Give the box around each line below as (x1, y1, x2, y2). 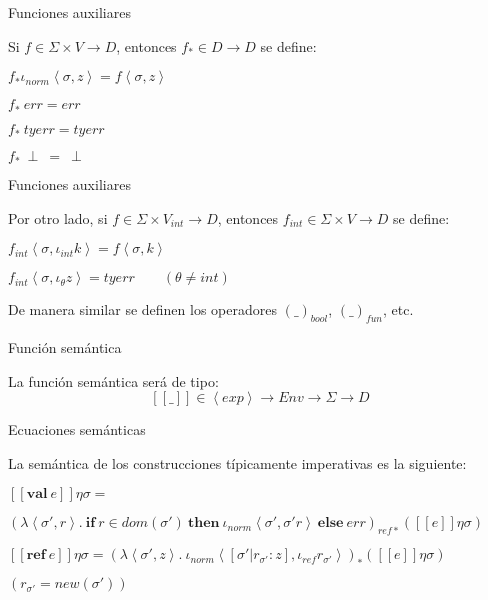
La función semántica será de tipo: (8, 370, 219, 391)
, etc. (383, 299, 414, 320)
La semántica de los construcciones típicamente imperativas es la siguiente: (8, 452, 467, 473)
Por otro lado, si (8, 207, 108, 228)
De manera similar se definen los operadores (8, 299, 277, 320)
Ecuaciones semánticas (8, 419, 146, 440)
